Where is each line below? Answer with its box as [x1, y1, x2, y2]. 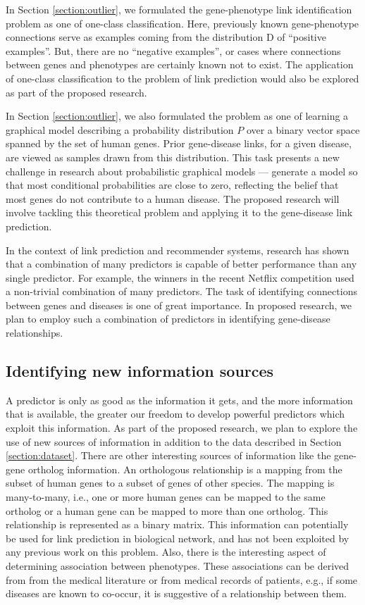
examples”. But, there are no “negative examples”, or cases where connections [6, 43, 341, 58]
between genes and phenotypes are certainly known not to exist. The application [6, 57, 354, 72]
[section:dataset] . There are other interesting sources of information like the [6, 448, 331, 463]
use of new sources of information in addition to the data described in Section [6, 434, 342, 449]
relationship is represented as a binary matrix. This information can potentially [6, 517, 349, 532]
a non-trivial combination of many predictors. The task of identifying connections [6, 284, 357, 299]
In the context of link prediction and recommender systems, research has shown [6, 242, 349, 257]
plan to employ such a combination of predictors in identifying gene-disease [6, 311, 330, 326]
